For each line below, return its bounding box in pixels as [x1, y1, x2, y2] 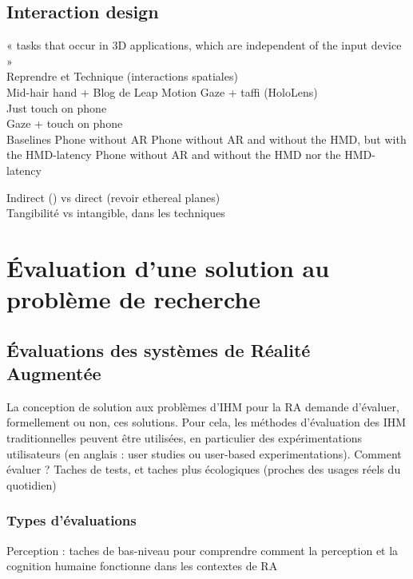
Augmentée [6, 361, 101, 386]
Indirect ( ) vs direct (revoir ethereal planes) [6, 188, 220, 205]
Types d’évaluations [6, 510, 137, 530]
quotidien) [6, 476, 57, 493]
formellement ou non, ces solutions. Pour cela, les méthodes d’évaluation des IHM [6, 414, 407, 430]
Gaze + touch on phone [6, 115, 123, 132]
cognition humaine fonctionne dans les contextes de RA [6, 557, 278, 574]
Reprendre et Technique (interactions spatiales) [6, 68, 238, 85]
